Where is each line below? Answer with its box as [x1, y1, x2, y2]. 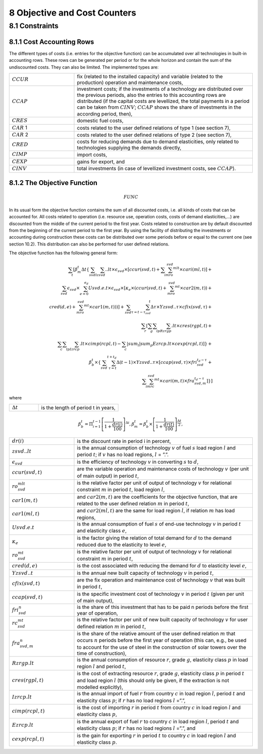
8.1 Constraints [9, 21, 58, 30]
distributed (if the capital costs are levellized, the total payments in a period [77, 97, 250, 104]
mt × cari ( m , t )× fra [154, 377, 195, 384]
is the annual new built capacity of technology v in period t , [77, 569, 214, 576]
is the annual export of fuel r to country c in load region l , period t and [77, 718, 239, 725]
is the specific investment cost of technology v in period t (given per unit [77, 590, 244, 597]
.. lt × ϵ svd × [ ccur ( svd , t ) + [105, 267, 160, 274]
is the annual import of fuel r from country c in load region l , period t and [77, 690, 245, 697]
